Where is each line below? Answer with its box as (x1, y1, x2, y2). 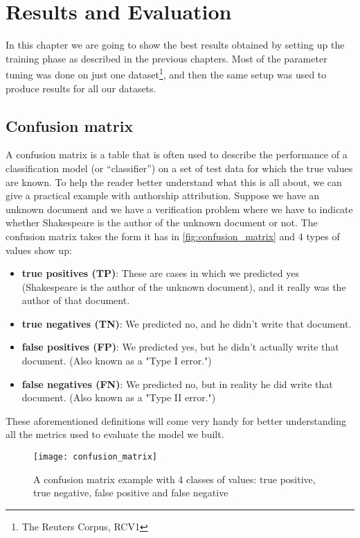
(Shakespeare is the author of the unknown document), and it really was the (21, 279, 346, 294)
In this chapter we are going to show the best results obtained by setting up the (6, 37, 345, 52)
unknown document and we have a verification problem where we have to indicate (6, 201, 353, 216)
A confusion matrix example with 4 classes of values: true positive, (33, 471, 316, 486)
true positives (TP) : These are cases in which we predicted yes (21, 266, 299, 280)
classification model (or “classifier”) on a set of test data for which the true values (6, 160, 353, 175)
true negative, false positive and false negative (33, 485, 228, 500)
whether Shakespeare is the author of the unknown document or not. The (6, 215, 318, 230)
